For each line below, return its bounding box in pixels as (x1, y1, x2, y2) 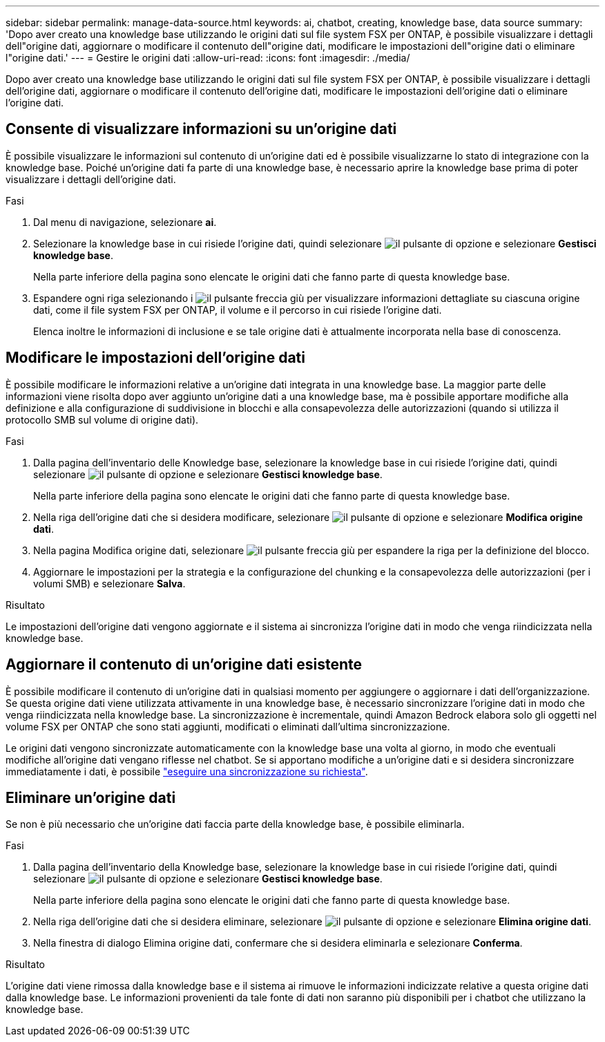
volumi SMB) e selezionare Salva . (33, 577, 186, 589)
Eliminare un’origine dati (6, 788, 176, 806)
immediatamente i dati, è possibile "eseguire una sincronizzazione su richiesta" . (6, 765, 368, 777)
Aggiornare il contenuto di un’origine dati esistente (6, 656, 362, 674)
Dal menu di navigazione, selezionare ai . (33, 216, 217, 228)
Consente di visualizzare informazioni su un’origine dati (6, 120, 397, 138)
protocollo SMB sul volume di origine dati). (6, 413, 199, 426)
